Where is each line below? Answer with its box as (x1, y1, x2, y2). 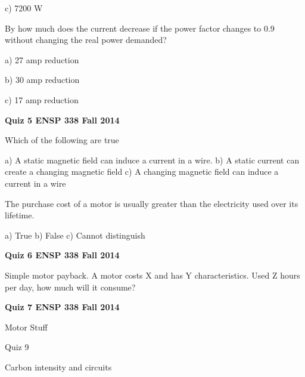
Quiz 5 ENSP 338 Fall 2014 (5, 113, 120, 126)
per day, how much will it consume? (5, 280, 136, 293)
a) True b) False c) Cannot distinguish (5, 228, 145, 241)
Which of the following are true (5, 134, 119, 146)
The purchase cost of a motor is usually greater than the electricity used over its (5, 197, 298, 209)
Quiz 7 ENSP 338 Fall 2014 (5, 301, 120, 313)
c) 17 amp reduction (5, 93, 79, 106)
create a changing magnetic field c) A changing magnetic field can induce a (5, 165, 279, 178)
